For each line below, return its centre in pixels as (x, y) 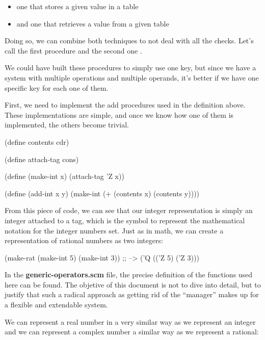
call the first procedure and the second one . (73, 50)
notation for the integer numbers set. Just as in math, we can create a (114, 230)
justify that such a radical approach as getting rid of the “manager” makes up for (132, 294)
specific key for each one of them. (57, 87)
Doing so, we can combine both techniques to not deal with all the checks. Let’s (129, 41)
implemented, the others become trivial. (67, 125)
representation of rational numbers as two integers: (84, 240)
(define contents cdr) (37, 141)
